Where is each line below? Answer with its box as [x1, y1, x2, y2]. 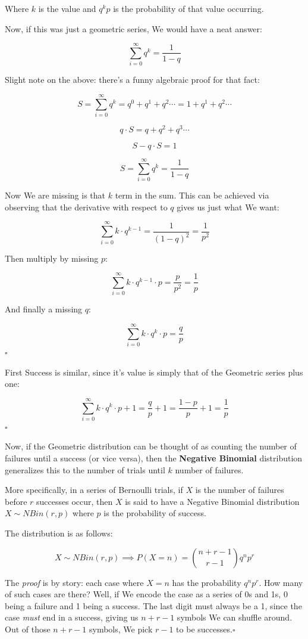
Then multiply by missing [5, 252, 99, 264]
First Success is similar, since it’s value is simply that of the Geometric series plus [5, 365, 303, 378]
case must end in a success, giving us [5, 611, 139, 624]
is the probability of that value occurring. [113, 2, 264, 14]
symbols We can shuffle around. [177, 611, 293, 624]
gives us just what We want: [177, 200, 279, 213]
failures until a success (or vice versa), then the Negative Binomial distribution [5, 452, 303, 464]
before [5, 495, 27, 507]
